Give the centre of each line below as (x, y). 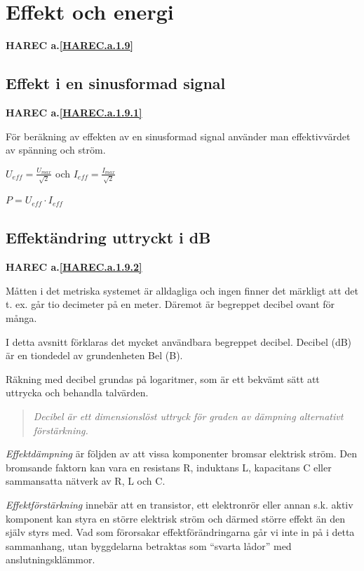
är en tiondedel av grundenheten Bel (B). (94, 355)
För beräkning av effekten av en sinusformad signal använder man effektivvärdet (178, 136)
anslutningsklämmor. (50, 559)
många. (21, 317)
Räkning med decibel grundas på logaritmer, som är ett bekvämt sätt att (163, 378)
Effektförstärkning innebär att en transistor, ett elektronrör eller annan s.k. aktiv (180, 504)
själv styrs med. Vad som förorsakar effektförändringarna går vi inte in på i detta (180, 532)
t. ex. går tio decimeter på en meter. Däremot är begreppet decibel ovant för (170, 304)
